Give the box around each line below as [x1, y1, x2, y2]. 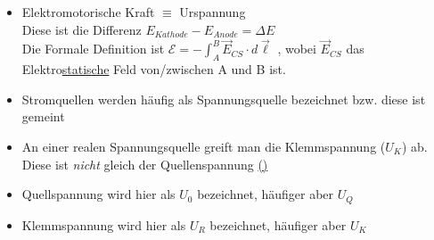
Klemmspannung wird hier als [21, 215, 186, 234]
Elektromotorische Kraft [21, 3, 155, 21]
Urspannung [179, 3, 246, 21]
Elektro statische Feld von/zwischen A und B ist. [21, 60, 286, 79]
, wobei [277, 39, 316, 58]
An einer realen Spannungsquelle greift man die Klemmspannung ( [21, 137, 386, 155]
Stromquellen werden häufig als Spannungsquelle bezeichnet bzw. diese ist [21, 89, 426, 108]
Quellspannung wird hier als [21, 185, 176, 203]
